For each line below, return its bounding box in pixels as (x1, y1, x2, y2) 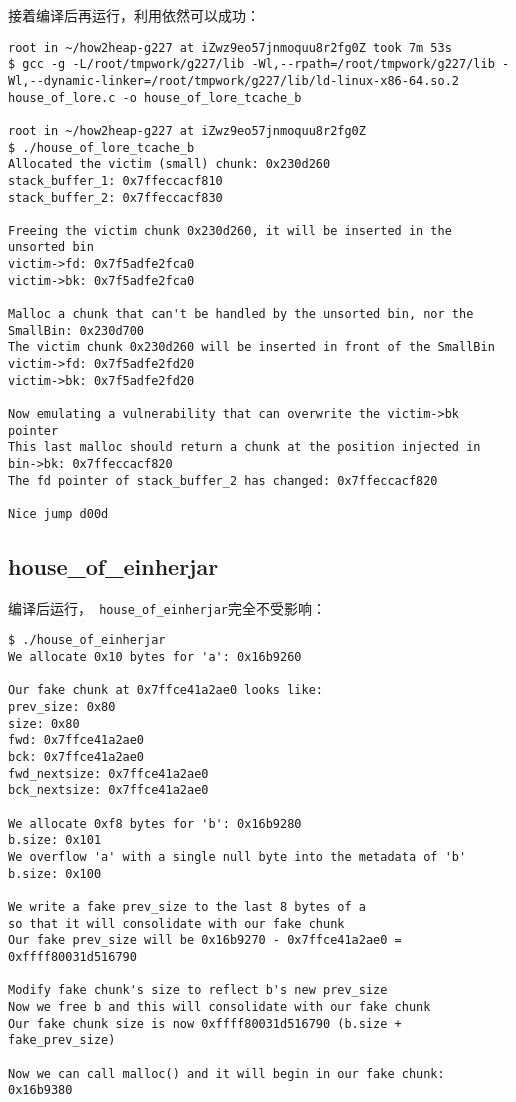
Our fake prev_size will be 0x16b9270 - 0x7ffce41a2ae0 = (8, 933, 402, 948)
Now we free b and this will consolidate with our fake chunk (8, 999, 431, 1014)
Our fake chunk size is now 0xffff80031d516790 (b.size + (8, 1016, 402, 1031)
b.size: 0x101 (8, 833, 102, 848)
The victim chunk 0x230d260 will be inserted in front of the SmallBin (8, 340, 495, 355)
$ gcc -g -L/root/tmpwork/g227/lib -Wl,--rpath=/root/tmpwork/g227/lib (8, 57, 495, 72)
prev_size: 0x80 (8, 700, 116, 715)
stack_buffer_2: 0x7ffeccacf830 (8, 190, 223, 205)
